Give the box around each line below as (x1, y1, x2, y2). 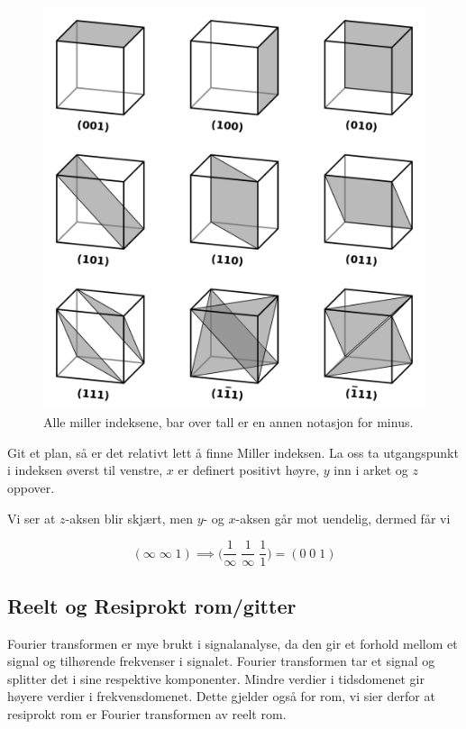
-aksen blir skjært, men (65, 508, 193, 527)
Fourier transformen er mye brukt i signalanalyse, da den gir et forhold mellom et (7, 633, 458, 652)
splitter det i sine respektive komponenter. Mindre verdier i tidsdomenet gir (7, 669, 425, 688)
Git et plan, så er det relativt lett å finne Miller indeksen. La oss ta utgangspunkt (7, 442, 459, 461)
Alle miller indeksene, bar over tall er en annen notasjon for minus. (43, 413, 414, 432)
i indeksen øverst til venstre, (7, 460, 163, 479)
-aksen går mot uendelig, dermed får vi (235, 508, 451, 527)
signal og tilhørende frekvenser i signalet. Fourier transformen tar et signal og (7, 652, 435, 670)
